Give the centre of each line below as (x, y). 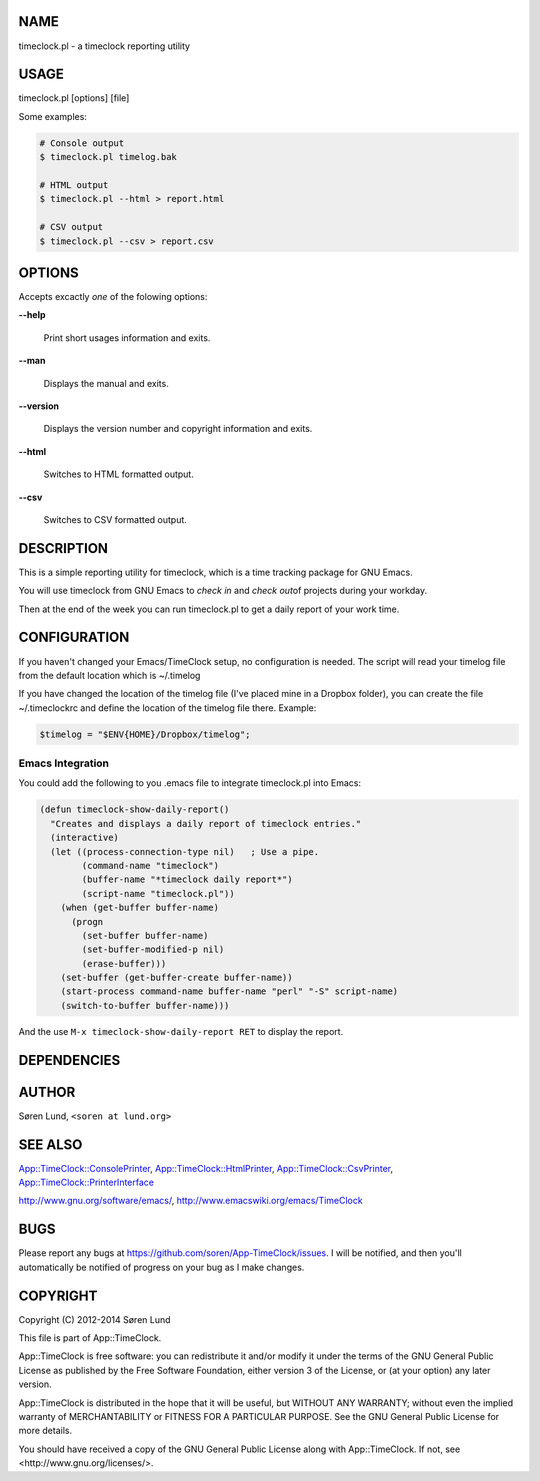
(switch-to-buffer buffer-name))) (145, 1005)
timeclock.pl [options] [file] (74, 98)
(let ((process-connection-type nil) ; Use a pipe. (185, 851)
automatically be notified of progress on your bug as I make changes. (161, 1267)
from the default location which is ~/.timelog (109, 675)
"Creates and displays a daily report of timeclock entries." (206, 823)
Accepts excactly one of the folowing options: (113, 297)
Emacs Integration (64, 763)
